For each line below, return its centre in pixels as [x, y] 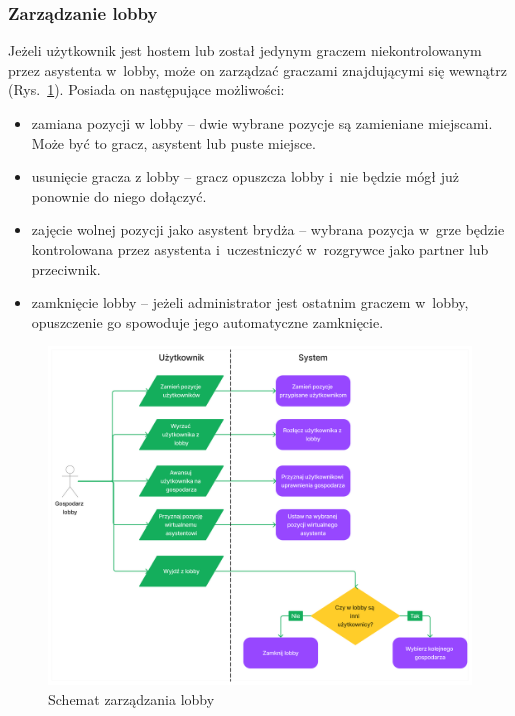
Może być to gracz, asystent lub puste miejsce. [173, 142]
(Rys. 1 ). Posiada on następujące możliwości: [146, 89]
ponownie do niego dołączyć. [119, 195]
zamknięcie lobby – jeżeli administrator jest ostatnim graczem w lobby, [250, 302]
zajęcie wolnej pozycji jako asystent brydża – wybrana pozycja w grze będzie [268, 229]
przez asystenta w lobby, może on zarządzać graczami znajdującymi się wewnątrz [257, 69]
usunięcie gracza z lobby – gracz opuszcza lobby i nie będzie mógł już [245, 176]
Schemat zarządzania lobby [131, 698]
